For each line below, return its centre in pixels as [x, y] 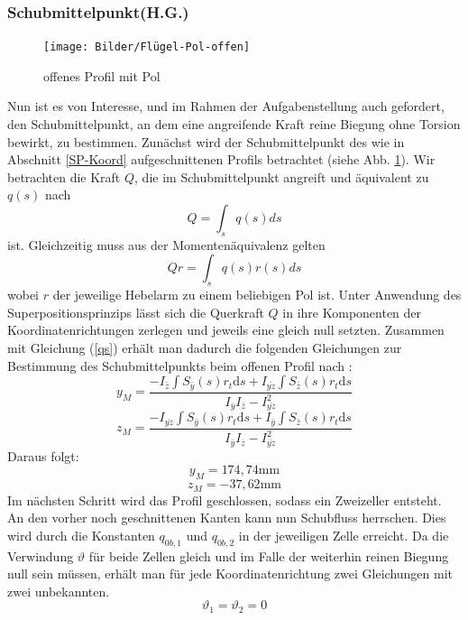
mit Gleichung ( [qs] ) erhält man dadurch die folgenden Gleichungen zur [205, 347]
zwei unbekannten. [59, 591]
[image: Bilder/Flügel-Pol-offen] [147, 47]
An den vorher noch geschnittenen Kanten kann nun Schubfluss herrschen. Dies [227, 518]
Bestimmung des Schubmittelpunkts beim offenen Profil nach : [180, 365]
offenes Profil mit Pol [102, 75]
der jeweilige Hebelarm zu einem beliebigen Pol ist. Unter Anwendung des [257, 295]
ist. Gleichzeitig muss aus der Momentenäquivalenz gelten [166, 244]
